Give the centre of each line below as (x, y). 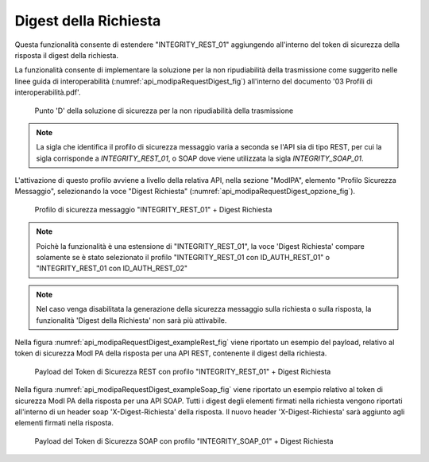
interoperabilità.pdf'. (48, 92)
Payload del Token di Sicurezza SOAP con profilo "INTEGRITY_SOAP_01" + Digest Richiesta (184, 441)
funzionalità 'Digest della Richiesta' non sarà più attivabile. (131, 320)
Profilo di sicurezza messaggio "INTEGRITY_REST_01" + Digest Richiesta (153, 209)
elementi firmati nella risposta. (64, 423)
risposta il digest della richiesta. (67, 55)
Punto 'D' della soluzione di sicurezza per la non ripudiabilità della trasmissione (164, 111)
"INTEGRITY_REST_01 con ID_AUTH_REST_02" (112, 268)
